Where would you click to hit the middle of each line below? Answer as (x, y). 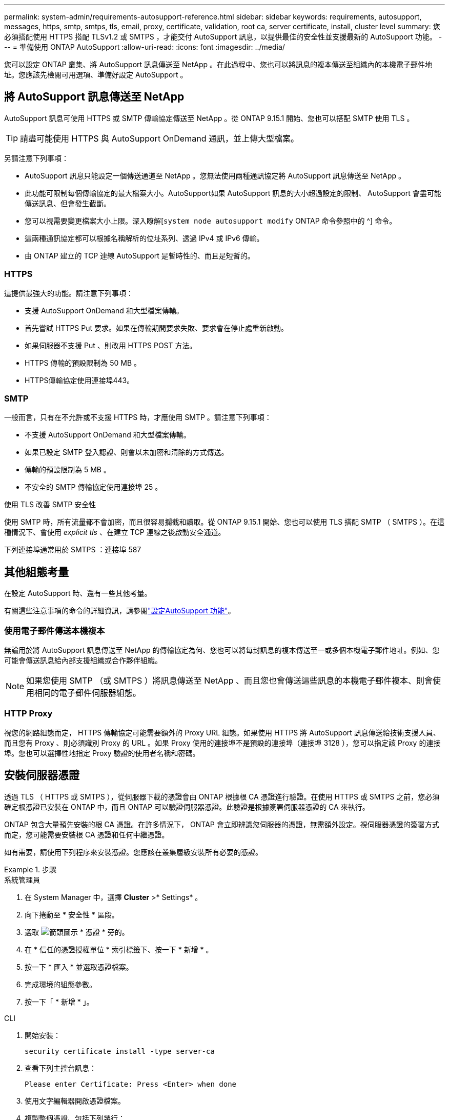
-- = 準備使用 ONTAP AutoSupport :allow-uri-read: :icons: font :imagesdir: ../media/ (145, 47)
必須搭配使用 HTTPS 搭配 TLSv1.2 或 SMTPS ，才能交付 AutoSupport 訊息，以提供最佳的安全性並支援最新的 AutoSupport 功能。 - (223, 37)
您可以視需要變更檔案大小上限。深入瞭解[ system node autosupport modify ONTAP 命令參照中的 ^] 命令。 (211, 221)
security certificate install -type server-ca (120, 1051)
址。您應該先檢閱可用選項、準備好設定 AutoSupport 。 (96, 75)
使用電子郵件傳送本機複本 (55, 631)
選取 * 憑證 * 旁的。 (77, 932)
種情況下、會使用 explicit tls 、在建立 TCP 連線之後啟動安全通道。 (115, 532)
